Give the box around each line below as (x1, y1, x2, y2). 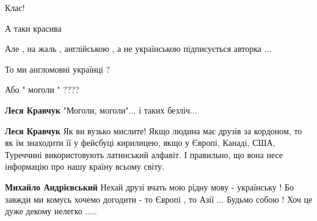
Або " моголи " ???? (5, 83, 79, 96)
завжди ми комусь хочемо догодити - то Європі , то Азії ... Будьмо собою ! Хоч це (5, 192, 313, 205)
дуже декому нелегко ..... (5, 205, 97, 217)
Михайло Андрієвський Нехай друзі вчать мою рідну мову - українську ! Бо (5, 180, 294, 193)
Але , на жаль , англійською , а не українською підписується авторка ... (5, 42, 272, 55)
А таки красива (5, 21, 62, 34)
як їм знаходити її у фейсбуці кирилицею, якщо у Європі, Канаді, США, (5, 136, 275, 149)
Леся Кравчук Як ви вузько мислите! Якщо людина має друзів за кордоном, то (5, 124, 302, 137)
